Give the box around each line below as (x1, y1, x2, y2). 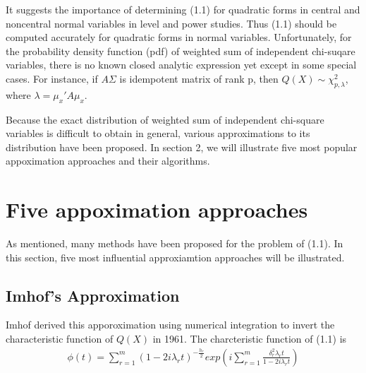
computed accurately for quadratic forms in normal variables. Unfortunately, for (6, 30, 352, 45)
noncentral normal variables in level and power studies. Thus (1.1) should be (6, 16, 337, 30)
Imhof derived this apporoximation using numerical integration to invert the (6, 317, 335, 332)
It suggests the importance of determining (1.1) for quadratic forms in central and (6, 2, 360, 16)
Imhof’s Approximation (6, 284, 180, 306)
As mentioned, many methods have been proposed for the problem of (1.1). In (6, 236, 343, 251)
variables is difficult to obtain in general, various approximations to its (6, 126, 310, 141)
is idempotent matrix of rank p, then (119, 71, 279, 85)
